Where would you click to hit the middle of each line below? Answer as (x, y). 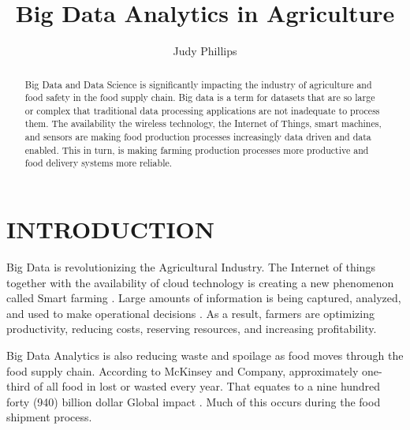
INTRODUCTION (111, 229)
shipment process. (49, 417)
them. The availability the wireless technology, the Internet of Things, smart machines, (203, 123)
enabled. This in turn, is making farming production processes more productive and (197, 150)
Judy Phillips (205, 51)
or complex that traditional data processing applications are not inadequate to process (202, 110)
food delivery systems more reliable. (99, 163)
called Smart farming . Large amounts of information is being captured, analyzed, (204, 298)
